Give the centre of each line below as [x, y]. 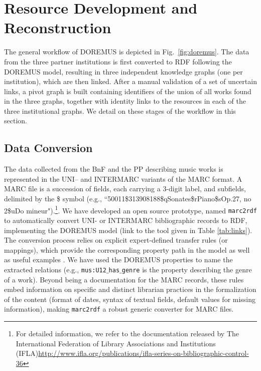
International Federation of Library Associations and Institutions [116, 343]
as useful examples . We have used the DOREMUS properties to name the [118, 259]
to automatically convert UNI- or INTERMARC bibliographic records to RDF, [126, 220]
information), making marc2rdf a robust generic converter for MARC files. [119, 309]
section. [16, 121]
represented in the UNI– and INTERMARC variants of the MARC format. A [123, 178]
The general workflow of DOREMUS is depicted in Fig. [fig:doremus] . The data [127, 52]
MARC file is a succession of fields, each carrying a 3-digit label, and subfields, [125, 189]
